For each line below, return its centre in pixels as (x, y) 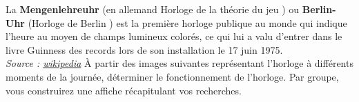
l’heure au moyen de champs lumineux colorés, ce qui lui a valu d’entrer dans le (174, 36)
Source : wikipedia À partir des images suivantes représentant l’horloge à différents (179, 63)
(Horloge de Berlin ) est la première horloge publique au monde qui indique (187, 22)
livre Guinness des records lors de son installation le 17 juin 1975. (144, 49)
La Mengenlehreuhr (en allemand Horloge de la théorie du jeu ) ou (153, 9)
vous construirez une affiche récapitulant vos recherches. (124, 90)
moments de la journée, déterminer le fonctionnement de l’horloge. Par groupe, (172, 76)
